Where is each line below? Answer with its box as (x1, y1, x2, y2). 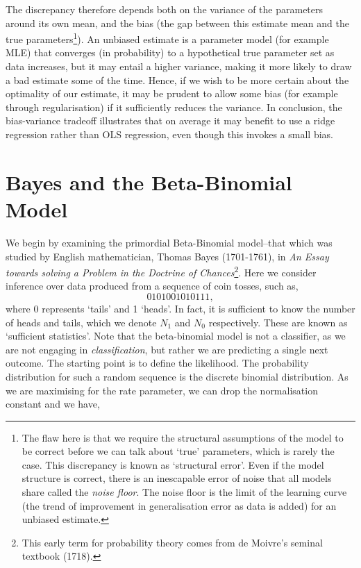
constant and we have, (6, 396, 100, 411)
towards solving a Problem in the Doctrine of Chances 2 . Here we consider (6, 263, 317, 279)
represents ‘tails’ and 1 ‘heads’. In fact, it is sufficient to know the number (42, 301, 355, 315)
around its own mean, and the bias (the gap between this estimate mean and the (6, 15, 349, 30)
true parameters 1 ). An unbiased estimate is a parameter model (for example (6, 30, 329, 46)
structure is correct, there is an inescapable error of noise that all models (22, 471, 332, 485)
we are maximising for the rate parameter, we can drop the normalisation (6, 383, 318, 397)
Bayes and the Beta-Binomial (6, 167, 292, 196)
